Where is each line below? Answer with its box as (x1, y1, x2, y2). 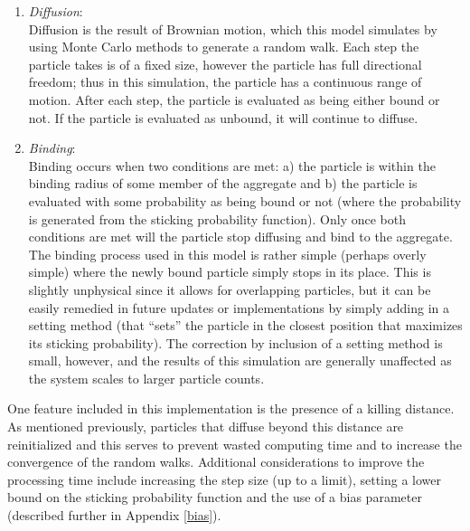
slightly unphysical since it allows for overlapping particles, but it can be (28, 280, 431, 299)
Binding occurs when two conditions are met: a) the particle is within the (28, 156, 436, 175)
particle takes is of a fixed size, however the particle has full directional (28, 54, 422, 73)
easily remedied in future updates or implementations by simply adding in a (28, 298, 449, 317)
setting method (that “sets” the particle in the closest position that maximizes (28, 316, 463, 335)
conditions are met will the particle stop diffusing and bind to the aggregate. (28, 227, 453, 246)
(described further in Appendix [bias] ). (7, 506, 221, 525)
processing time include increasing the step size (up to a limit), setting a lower (7, 469, 442, 488)
